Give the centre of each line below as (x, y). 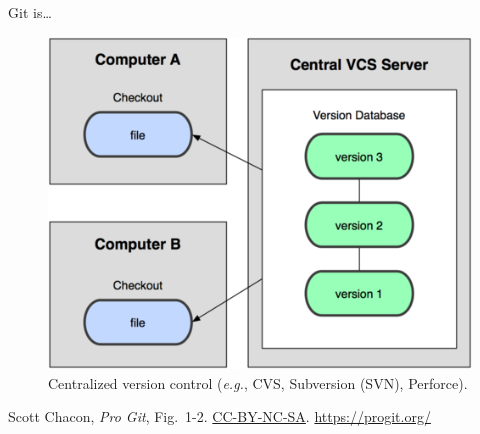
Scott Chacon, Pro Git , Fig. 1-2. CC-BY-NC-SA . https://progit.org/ (219, 416)
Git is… (30, 12)
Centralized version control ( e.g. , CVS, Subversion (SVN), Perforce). (258, 382)
